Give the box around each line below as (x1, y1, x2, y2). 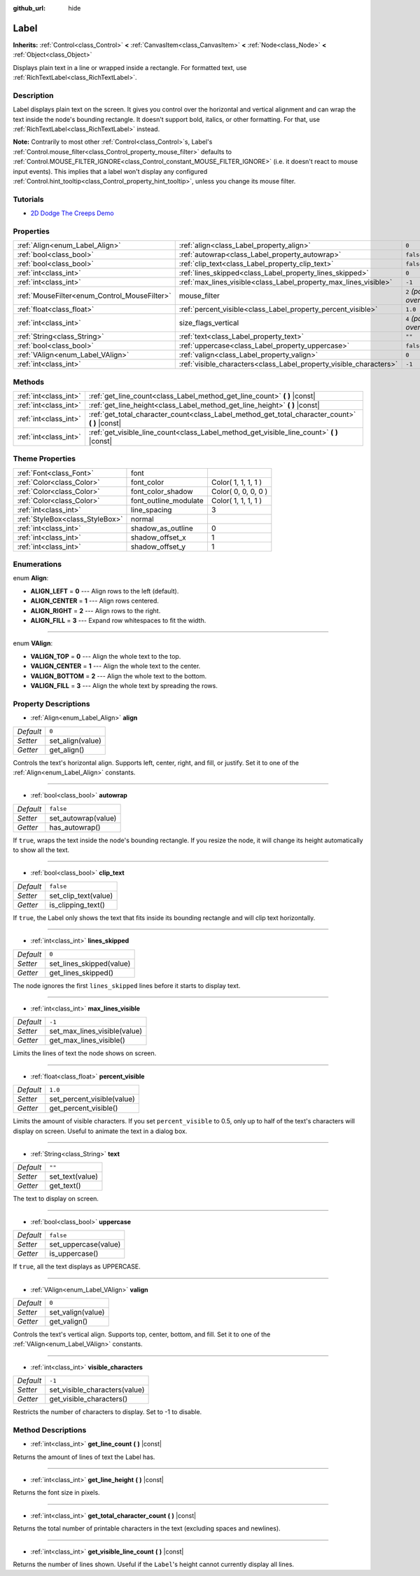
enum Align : (13, 574, 49, 582)
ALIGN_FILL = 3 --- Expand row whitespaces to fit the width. (30, 617, 206, 625)
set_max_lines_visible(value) (49, 1027, 143, 1036)
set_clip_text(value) (49, 891, 113, 900)
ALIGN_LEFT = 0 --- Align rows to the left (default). (30, 587, 179, 595)
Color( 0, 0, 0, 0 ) (211, 486, 268, 496)
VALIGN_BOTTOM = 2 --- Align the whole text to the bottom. (30, 671, 207, 680)
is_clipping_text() (49, 900, 105, 910)
